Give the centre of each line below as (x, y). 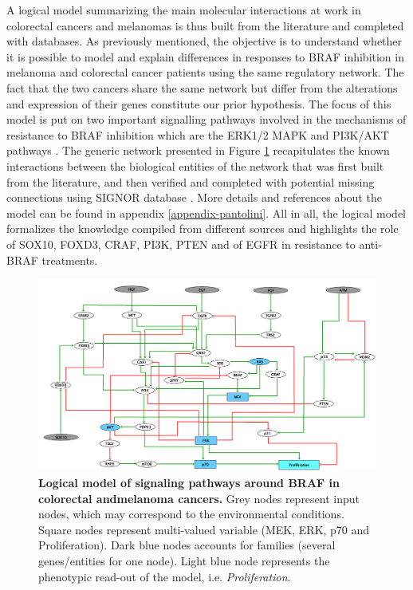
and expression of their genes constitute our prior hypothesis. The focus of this (199, 103)
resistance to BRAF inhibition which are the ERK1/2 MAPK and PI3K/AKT (198, 134)
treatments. (70, 260)
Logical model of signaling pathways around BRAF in (189, 483)
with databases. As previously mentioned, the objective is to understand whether (205, 41)
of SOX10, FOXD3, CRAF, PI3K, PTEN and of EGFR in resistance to (181, 244)
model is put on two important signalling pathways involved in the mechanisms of (206, 119)
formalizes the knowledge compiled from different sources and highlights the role (203, 228)
